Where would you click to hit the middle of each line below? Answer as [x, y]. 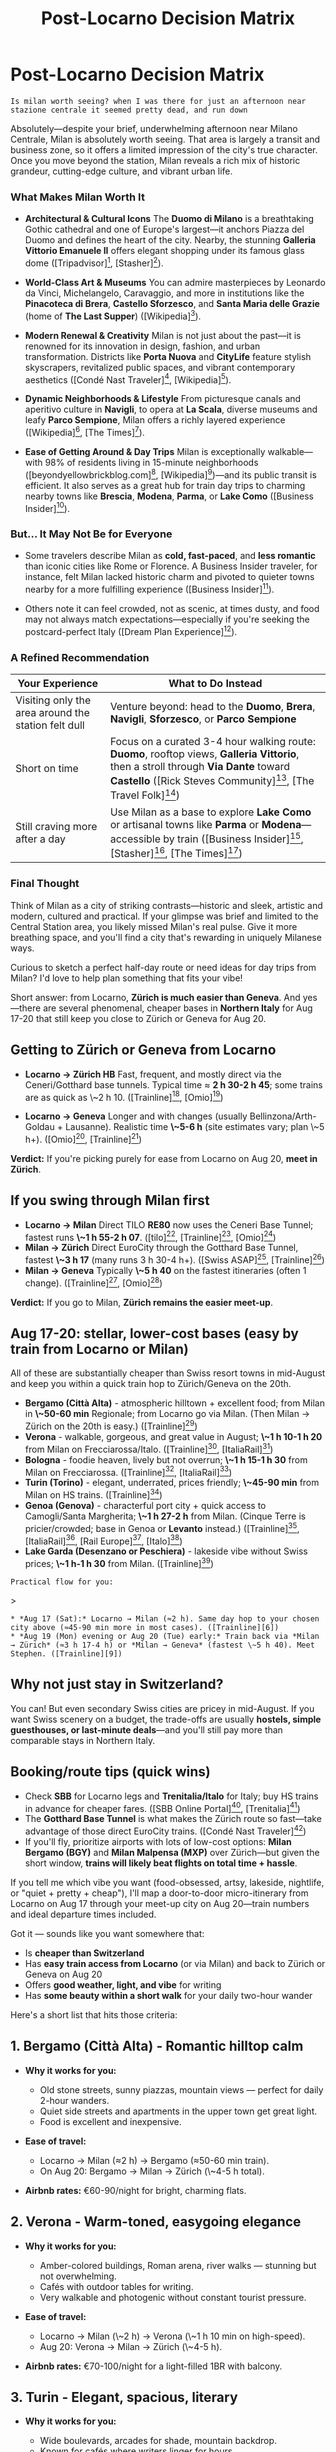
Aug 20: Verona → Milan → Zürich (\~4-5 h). [131, 2346]
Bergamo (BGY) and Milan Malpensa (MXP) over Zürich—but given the [172, 1852]
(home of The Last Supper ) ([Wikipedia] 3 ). [113, 315]
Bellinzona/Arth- [283, 1116]
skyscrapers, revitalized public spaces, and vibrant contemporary [160, 367]
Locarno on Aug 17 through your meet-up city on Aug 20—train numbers [160, 1903]
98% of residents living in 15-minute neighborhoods [151, 462]
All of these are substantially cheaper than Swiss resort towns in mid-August [168, 1373]
